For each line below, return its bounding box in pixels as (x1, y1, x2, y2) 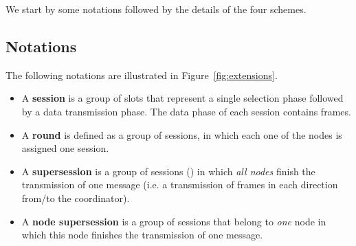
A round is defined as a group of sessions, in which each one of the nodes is (21, 127, 342, 142)
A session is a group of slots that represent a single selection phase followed (21, 91, 344, 105)
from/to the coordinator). (21, 190, 130, 205)
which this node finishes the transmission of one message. (21, 227, 263, 242)
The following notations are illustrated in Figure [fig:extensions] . (5, 67, 278, 82)
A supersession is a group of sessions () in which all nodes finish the (21, 164, 315, 178)
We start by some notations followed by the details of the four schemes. (5, 2, 307, 16)
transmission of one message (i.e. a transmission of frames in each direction (21, 177, 338, 192)
